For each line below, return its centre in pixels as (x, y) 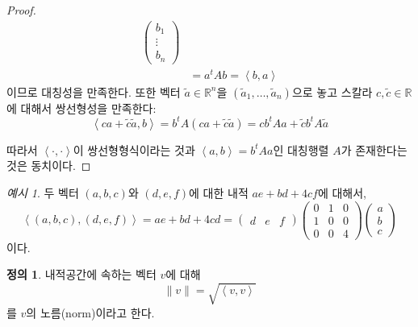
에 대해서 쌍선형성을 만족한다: (82, 108)
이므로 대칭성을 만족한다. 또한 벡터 (94, 91)
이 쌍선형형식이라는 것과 (134, 149)
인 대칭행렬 (301, 149)
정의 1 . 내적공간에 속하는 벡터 (82, 274)
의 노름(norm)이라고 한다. (90, 312)
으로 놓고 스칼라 (332, 91)
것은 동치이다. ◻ (49, 166)
